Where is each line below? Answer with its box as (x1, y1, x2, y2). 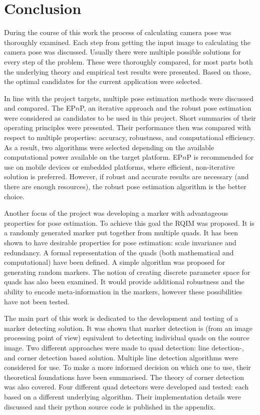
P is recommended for (186, 152, 254, 162)
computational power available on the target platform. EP (4, 152, 182, 162)
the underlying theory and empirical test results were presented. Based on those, (4, 66, 251, 77)
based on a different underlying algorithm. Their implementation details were (4, 391, 241, 401)
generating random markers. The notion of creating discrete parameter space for (4, 266, 250, 277)
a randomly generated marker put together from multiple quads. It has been (4, 227, 238, 238)
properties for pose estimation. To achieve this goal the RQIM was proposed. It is (4, 217, 254, 228)
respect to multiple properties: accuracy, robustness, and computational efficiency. (4, 132, 255, 143)
